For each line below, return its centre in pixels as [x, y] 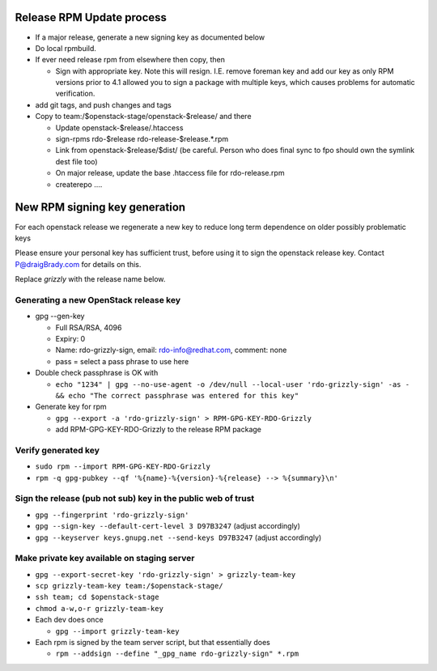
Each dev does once [70, 620]
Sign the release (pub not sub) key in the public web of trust [135, 499]
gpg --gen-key [60, 316]
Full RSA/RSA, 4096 [89, 327]
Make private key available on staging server [105, 558]
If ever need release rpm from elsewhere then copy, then [130, 60]
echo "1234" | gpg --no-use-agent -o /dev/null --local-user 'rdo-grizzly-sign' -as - [233, 384]
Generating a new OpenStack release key [98, 299]
